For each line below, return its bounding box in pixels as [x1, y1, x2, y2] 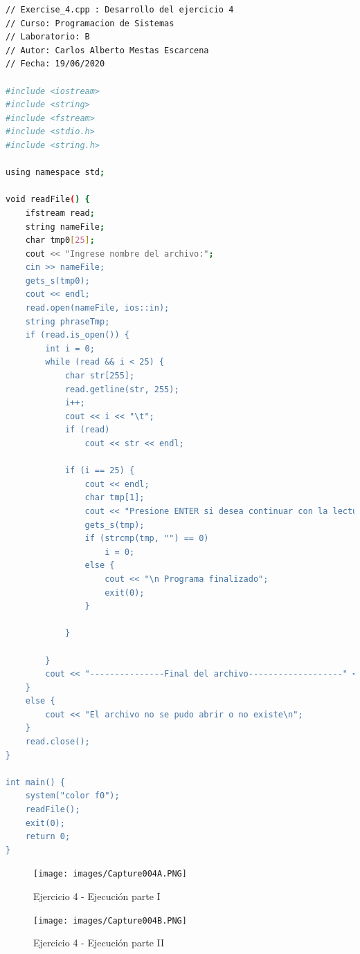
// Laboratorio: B [6, 32, 90, 42]
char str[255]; [64, 371, 135, 381]
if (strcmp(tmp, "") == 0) [84, 533, 209, 544]
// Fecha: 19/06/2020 [6, 59, 105, 69]
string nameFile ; [25, 221, 105, 232]
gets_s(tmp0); [25, 275, 90, 286]
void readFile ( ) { [6, 194, 90, 205]
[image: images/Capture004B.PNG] [33, 915, 187, 926]
